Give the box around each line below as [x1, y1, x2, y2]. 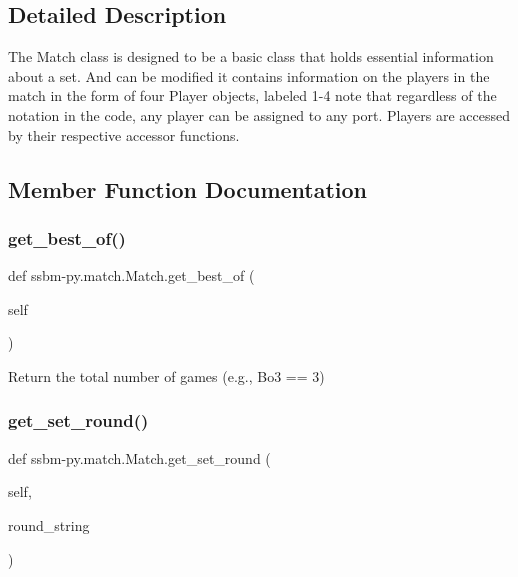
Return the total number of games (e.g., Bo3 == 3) [8, 365, 325, 386]
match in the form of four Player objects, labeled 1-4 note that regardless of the [8, 85, 497, 106]
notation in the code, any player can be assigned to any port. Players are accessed [8, 104, 510, 125]
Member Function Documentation [8, 173, 368, 204]
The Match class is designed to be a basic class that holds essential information [8, 46, 494, 67]
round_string [8, 514, 90, 535]
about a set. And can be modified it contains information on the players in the [8, 65, 490, 86]
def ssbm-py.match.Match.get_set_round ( [8, 447, 271, 468]
